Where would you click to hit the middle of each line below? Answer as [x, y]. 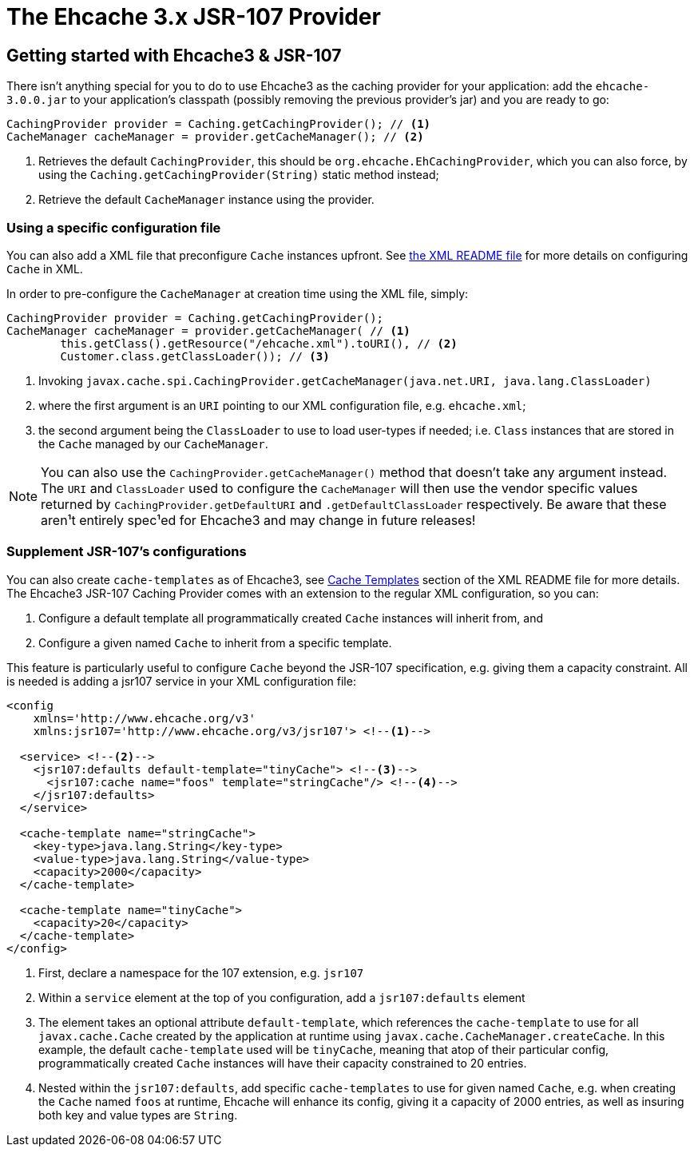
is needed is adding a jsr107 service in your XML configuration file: [181, 681]
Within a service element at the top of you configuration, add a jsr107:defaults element [282, 997]
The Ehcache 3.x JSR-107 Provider [194, 17]
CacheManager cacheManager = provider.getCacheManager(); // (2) [215, 137]
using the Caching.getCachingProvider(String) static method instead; [239, 175]
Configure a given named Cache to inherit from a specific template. [215, 642]
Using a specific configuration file [114, 227]
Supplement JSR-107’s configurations [127, 552]
